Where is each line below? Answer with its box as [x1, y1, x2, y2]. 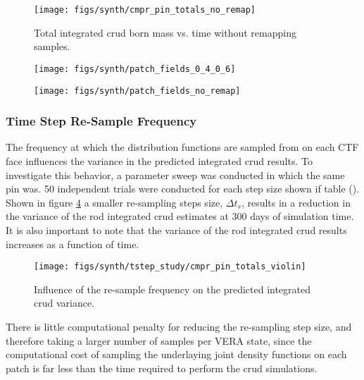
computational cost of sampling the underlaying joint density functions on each [6, 347, 347, 362]
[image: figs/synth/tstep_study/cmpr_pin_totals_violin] [34, 262, 306, 272]
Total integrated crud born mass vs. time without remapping [34, 25, 296, 39]
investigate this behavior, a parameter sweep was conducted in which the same [6, 167, 345, 182]
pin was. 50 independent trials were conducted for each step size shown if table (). [6, 181, 360, 196]
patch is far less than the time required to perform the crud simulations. [6, 360, 318, 375]
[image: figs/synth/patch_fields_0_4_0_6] [34, 63, 236, 74]
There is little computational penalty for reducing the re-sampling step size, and [6, 319, 352, 333]
